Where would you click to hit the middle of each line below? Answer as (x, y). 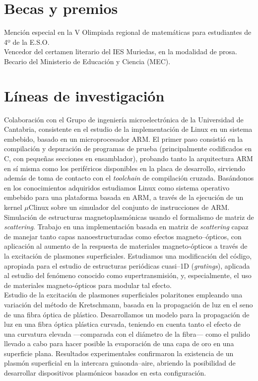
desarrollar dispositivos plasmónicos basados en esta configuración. (105, 373)
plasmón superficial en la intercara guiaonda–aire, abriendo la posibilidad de (120, 363)
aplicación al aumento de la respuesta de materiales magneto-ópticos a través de (126, 246)
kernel (13, 207)
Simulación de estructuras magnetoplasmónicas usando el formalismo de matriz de (129, 217)
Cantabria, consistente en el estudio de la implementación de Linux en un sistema (128, 129)
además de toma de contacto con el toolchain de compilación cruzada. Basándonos (129, 178)
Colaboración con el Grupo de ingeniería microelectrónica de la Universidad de (124, 119)
